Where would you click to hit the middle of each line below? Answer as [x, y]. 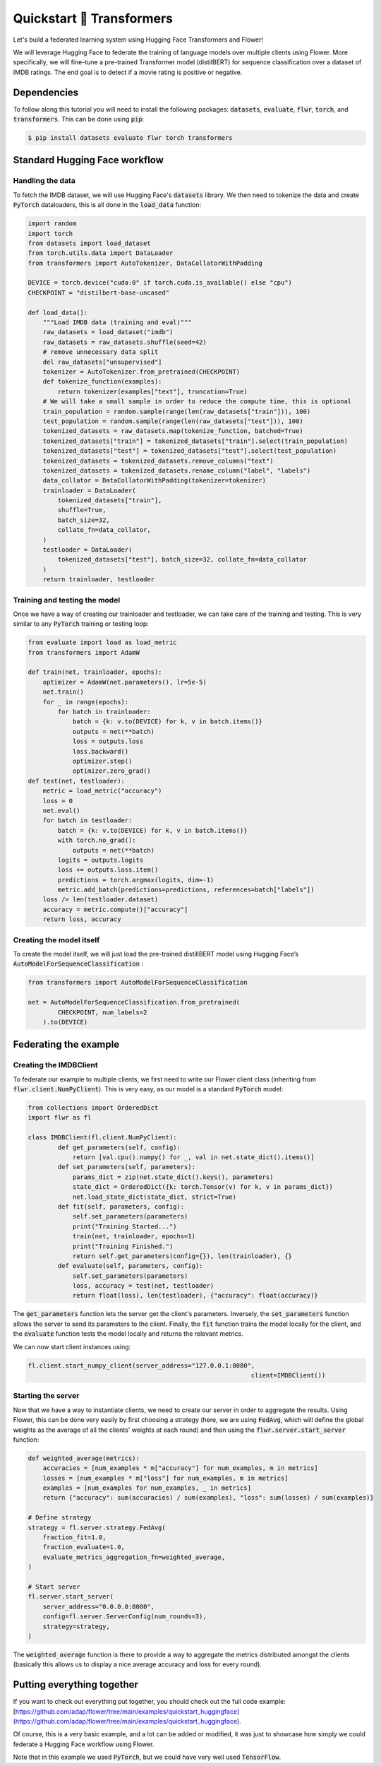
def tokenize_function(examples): [102, 382]
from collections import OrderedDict [93, 1108]
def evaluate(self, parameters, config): [130, 1266]
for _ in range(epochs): [86, 702]
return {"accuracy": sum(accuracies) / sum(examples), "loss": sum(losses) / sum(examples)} [208, 1498]
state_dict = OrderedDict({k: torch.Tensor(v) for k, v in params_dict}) [202, 1187]
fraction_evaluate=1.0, [84, 1547]
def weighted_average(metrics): [84, 1458]
